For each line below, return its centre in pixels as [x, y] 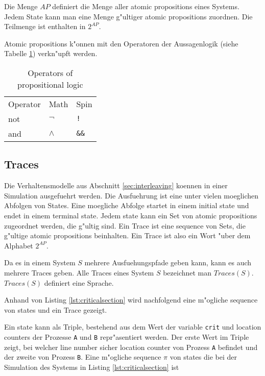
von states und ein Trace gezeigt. [56, 309]
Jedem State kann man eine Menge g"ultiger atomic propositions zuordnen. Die [128, 16]
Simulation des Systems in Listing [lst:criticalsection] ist [92, 367]
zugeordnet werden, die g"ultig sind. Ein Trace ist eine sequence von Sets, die [125, 225]
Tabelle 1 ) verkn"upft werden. [51, 53]
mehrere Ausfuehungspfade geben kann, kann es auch [168, 262]
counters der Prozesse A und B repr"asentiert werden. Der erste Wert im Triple [127, 336]
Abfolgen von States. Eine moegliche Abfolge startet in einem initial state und [127, 205]
